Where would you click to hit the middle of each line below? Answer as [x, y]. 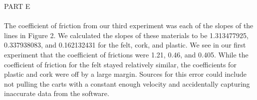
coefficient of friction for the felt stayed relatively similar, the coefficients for [120, 64]
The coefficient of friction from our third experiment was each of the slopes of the [129, 25]
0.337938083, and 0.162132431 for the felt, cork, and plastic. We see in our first [125, 45]
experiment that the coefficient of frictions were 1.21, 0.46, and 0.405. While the [126, 54]
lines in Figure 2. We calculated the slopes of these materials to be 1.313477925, [126, 35]
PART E [17, 6]
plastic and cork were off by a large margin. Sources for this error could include [125, 74]
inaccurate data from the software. [57, 93]
